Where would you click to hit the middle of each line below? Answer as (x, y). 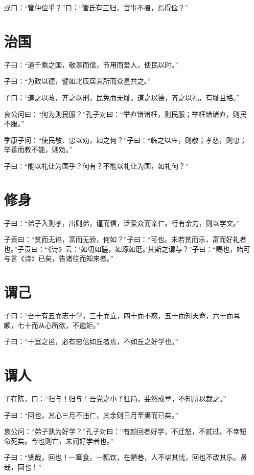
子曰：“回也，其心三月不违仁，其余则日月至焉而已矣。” (91, 415)
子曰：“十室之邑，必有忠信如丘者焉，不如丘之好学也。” (91, 341)
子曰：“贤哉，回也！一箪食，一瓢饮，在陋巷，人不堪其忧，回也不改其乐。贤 (126, 457)
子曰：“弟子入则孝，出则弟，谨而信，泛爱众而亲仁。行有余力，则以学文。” (122, 223)
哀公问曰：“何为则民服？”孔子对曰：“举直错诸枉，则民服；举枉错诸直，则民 (125, 114)
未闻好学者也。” (89, 441)
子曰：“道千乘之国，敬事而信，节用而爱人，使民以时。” (91, 64)
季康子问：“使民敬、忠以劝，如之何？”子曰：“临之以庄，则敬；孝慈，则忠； (125, 140)
